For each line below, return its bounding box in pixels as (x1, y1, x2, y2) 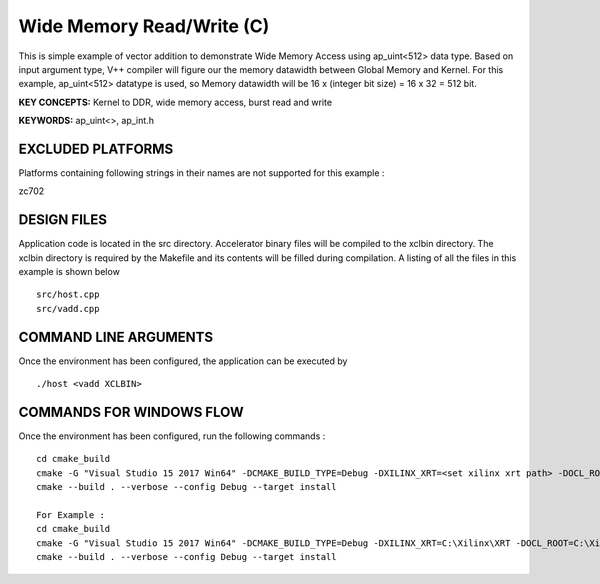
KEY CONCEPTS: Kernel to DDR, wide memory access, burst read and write (18, 96, 333, 108)
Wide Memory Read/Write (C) (18, 15, 270, 37)
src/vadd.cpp (36, 303, 100, 314)
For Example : (36, 510, 105, 521)
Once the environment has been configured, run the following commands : (18, 430, 326, 442)
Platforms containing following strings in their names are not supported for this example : (18, 167, 385, 179)
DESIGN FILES (18, 211, 107, 229)
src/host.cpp (36, 289, 100, 300)
